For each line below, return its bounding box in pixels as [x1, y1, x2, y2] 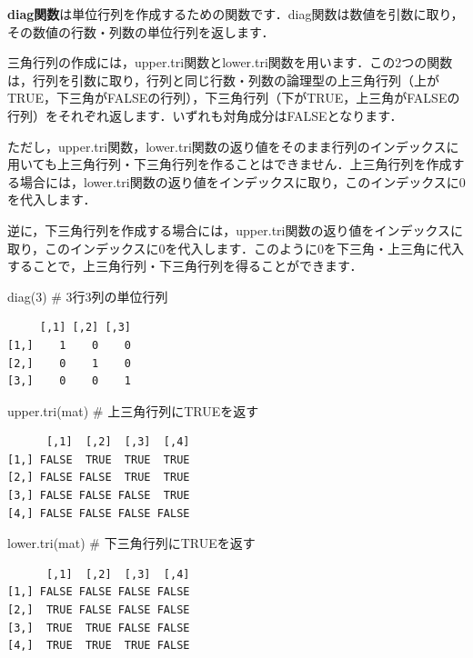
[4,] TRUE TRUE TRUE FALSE [7, 639, 190, 653]
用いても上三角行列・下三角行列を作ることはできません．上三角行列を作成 [7, 155, 452, 174]
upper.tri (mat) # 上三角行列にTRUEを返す [7, 401, 259, 420]
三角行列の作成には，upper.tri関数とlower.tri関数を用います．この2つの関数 [7, 53, 453, 72]
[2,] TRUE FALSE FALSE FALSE [7, 603, 190, 617]
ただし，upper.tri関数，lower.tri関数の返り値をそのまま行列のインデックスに [7, 136, 459, 155]
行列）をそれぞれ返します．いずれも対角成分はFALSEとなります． [7, 105, 403, 125]
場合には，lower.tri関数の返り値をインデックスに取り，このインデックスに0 [19, 172, 466, 191]
